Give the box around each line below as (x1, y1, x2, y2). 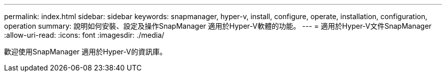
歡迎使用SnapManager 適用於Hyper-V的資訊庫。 (4, 47, 167, 56)
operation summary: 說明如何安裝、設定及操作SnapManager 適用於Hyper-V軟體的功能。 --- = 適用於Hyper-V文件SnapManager (4, 22, 432, 30)
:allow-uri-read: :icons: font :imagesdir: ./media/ (4, 31, 164, 39)
